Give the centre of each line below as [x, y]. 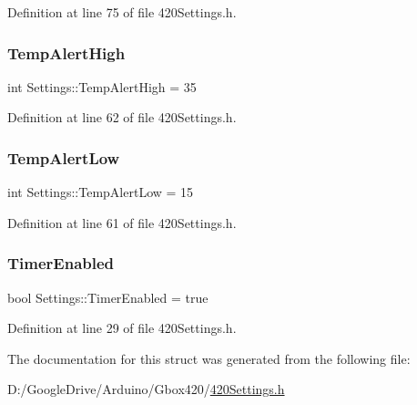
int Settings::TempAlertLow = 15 [101, 192]
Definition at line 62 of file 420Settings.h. [122, 117]
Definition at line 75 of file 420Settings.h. [122, 12]
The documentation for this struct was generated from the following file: [209, 358]
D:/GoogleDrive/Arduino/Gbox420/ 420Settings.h [146, 389]
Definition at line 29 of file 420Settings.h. [122, 328]
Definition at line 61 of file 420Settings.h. [122, 222]
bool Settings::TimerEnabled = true [108, 297]
